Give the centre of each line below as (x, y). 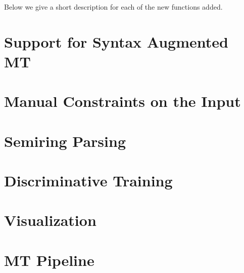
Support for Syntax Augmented (116, 41)
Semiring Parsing (65, 141)
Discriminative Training (88, 181)
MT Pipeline (49, 260)
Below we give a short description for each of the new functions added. (113, 7)
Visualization (50, 220)
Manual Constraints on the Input (123, 101)
